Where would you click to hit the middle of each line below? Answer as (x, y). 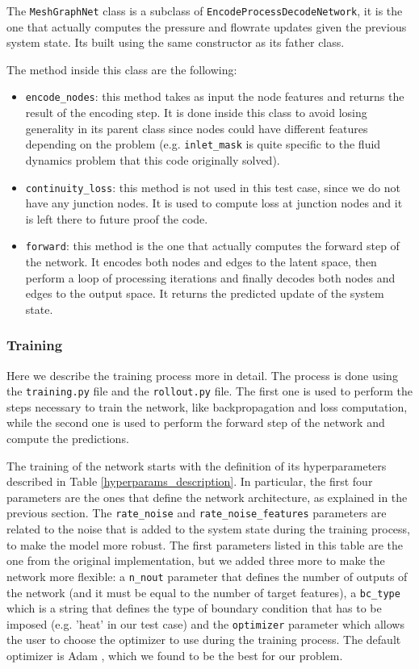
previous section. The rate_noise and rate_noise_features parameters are (197, 513)
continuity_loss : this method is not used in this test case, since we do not (213, 187)
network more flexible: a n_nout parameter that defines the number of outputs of (207, 576)
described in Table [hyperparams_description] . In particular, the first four (190, 481)
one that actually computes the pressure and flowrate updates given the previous (207, 26)
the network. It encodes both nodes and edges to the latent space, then (201, 262)
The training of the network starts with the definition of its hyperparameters (197, 465)
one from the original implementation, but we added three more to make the (196, 560)
